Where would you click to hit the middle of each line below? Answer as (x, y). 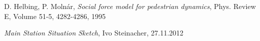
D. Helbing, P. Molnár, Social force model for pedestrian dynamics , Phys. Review (130, 6)
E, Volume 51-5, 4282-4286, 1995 (55, 16)
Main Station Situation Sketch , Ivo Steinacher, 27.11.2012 (94, 33)
